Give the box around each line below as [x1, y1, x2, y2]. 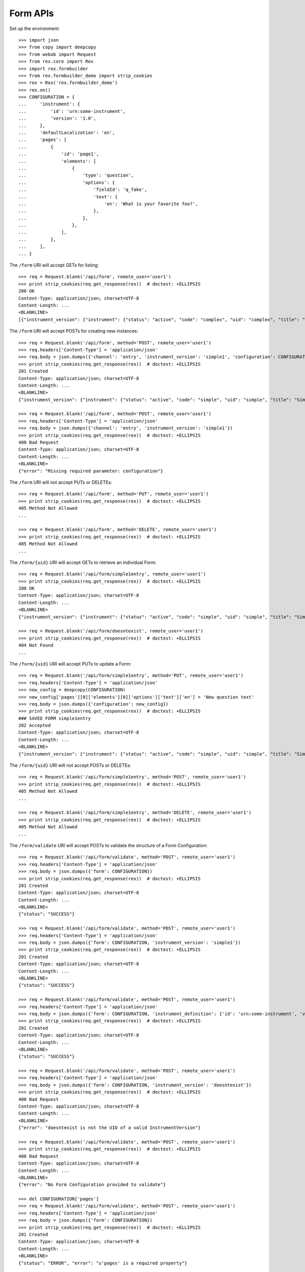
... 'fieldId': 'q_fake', [18, 187, 147, 193]
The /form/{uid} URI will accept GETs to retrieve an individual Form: [9, 559, 157, 565]
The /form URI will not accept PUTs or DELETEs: [9, 479, 112, 485]
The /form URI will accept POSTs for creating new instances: [9, 328, 138, 334]
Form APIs [9, 8, 54, 19]
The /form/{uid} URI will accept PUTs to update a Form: [9, 660, 132, 667]
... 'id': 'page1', [18, 151, 99, 157]
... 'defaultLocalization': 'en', [18, 130, 115, 136]
